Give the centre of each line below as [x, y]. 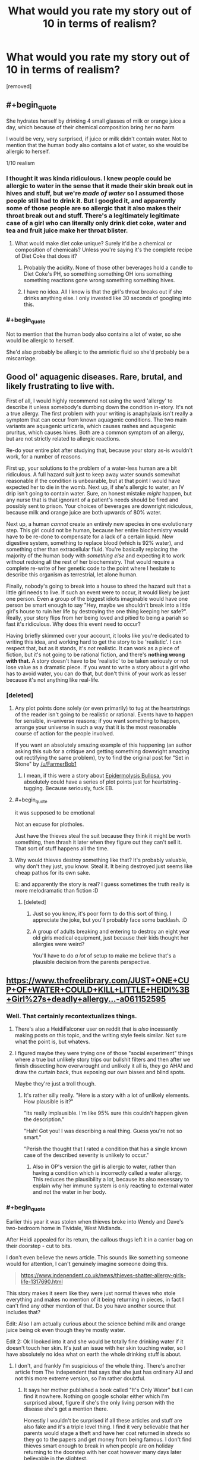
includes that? [23, 1312]
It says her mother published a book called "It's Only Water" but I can [108, 1390]
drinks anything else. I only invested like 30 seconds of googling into [108, 298]
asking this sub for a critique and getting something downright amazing [102, 751]
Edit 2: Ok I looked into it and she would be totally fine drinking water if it [95, 1342]
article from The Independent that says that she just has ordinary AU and [104, 1372]
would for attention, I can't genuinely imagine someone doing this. [87, 1264]
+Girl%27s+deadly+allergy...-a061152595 [86, 999]
